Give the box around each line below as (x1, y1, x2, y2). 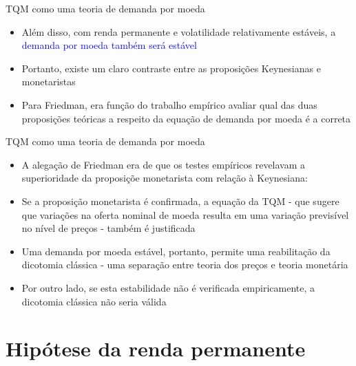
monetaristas (21, 74, 76, 89)
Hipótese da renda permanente (6, 334, 306, 363)
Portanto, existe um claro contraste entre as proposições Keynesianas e (21, 61, 321, 75)
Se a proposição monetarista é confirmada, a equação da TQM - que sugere (21, 193, 339, 208)
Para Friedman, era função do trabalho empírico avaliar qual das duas (21, 97, 317, 111)
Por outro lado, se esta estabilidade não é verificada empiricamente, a (21, 280, 315, 294)
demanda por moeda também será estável (21, 38, 197, 52)
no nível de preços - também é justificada (21, 221, 196, 235)
